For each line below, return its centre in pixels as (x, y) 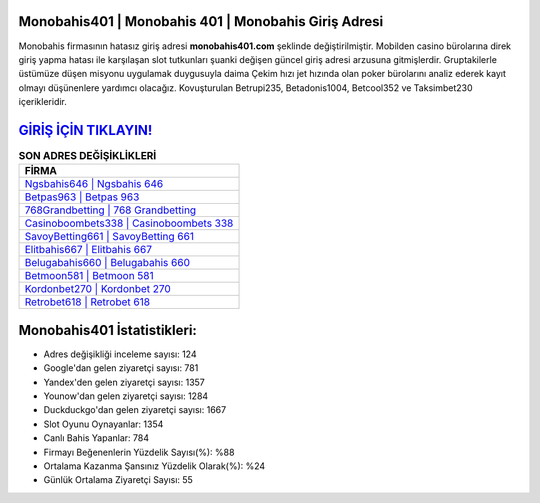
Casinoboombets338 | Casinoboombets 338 (129, 223)
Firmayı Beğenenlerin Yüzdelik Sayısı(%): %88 (139, 452)
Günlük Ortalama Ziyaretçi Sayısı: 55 (118, 480)
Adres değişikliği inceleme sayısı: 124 (120, 354)
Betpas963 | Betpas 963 (82, 197)
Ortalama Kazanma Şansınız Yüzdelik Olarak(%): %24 (154, 466)
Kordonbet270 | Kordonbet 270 (98, 289)
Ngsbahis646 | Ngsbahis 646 (94, 184)
